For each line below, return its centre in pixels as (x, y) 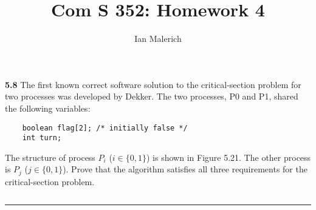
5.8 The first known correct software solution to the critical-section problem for (153, 84)
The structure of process (50, 157)
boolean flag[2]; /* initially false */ (105, 128)
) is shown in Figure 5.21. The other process (229, 157)
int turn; (42, 138)
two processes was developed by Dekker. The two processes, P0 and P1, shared (152, 96)
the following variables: (48, 108)
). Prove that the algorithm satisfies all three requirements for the (185, 169)
